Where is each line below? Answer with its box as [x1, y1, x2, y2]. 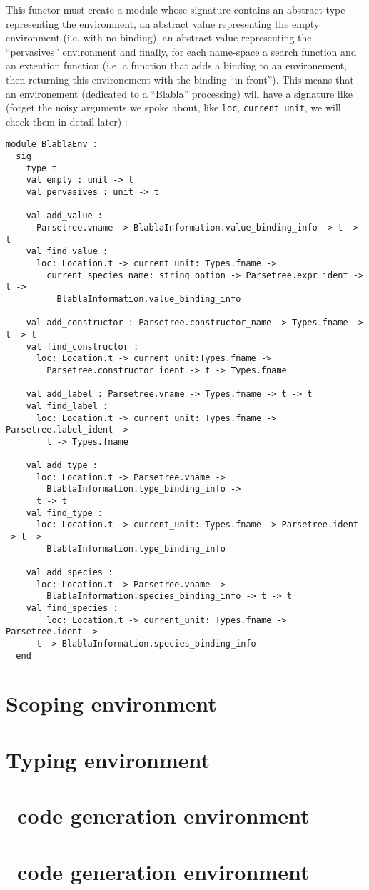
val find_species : [26, 603, 118, 613]
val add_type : [26, 460, 98, 471]
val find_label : [26, 400, 108, 411]
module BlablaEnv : [6, 139, 98, 150]
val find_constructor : [26, 341, 139, 352]
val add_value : [26, 211, 103, 221]
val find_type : [26, 507, 103, 518]
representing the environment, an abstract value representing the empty [6, 16, 320, 31]
